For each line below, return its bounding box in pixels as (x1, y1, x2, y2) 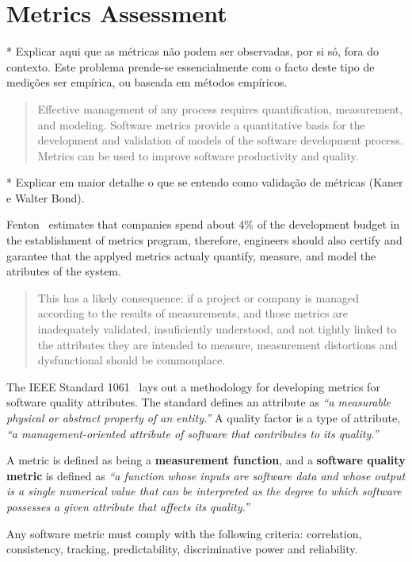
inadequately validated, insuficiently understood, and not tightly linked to (37, 321, 397, 337)
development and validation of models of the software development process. (37, 132, 403, 148)
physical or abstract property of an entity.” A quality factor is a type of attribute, (6, 410, 400, 425)
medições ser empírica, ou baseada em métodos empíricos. (6, 74, 288, 90)
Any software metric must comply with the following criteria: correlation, (6, 525, 362, 541)
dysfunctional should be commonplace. (37, 352, 226, 368)
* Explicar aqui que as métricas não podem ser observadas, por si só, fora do (6, 43, 379, 60)
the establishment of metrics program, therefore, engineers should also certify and (6, 232, 402, 248)
